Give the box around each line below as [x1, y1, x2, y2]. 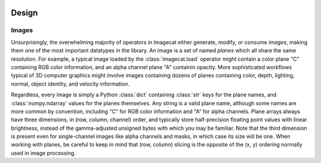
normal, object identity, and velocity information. [11, 80, 130, 87]
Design [11, 8, 38, 18]
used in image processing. [11, 149, 76, 156]
